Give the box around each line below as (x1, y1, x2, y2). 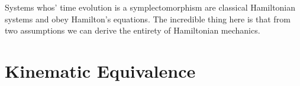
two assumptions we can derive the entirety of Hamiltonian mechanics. (5, 24, 260, 37)
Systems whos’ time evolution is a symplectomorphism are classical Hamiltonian (5, 1, 296, 13)
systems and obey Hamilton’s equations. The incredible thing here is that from (5, 12, 291, 25)
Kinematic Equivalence (5, 58, 196, 82)
